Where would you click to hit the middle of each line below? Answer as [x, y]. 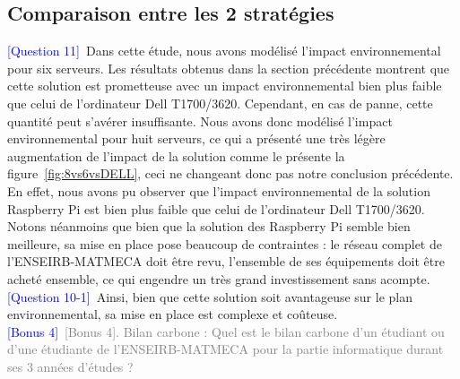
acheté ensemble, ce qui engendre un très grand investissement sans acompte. [219, 278]
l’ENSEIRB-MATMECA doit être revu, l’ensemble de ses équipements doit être [226, 261]
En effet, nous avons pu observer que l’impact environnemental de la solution [219, 190]
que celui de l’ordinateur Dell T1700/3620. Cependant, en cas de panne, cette [220, 103]
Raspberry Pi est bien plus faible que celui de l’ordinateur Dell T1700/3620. [216, 208]
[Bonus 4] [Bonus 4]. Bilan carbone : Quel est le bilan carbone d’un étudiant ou [226, 331]
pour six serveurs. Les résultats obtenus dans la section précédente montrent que [229, 68]
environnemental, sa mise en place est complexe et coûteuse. [173, 314]
